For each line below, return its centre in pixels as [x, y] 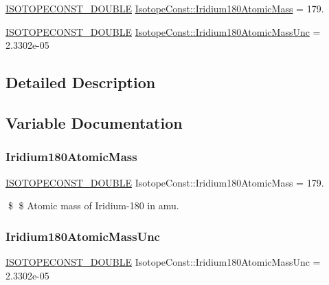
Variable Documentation [94, 122]
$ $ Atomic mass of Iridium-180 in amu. [93, 205]
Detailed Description [81, 82]
